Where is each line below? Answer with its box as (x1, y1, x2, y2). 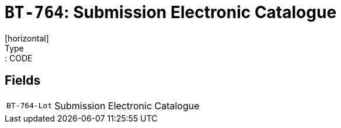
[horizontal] (5, 33, 49, 43)
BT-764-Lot (6, 101, 53, 110)
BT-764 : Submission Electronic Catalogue (5, 2, 337, 22)
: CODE (5, 53, 33, 63)
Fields (5, 73, 41, 88)
